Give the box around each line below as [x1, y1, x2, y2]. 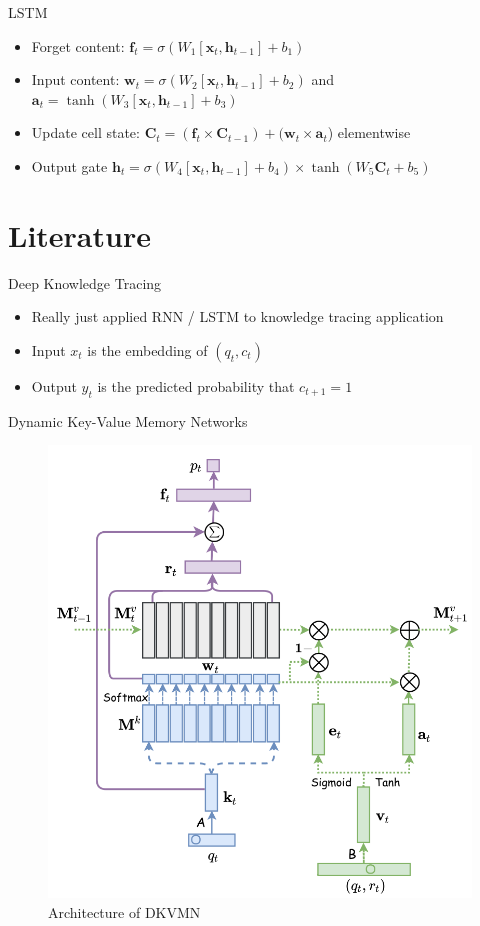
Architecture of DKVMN [48, 901, 201, 922]
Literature [8, 214, 151, 255]
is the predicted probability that [97, 375, 295, 396]
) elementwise [327, 122, 411, 143]
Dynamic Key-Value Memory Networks [8, 410, 248, 431]
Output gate [31, 155, 108, 176]
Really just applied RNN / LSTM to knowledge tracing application [31, 306, 444, 327]
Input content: [31, 69, 120, 90]
